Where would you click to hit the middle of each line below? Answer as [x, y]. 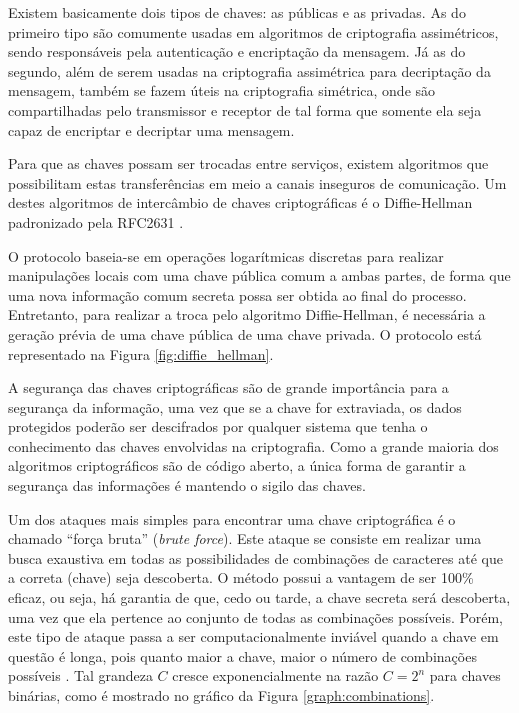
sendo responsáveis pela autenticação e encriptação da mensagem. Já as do [237, 51]
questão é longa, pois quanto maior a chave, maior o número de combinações [242, 655]
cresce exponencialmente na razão [275, 675]
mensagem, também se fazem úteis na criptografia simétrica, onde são [222, 90]
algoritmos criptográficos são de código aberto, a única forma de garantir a [237, 465]
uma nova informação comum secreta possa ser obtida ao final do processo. [237, 294]
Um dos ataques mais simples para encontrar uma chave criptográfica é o [232, 518]
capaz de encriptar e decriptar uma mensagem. [151, 129]
